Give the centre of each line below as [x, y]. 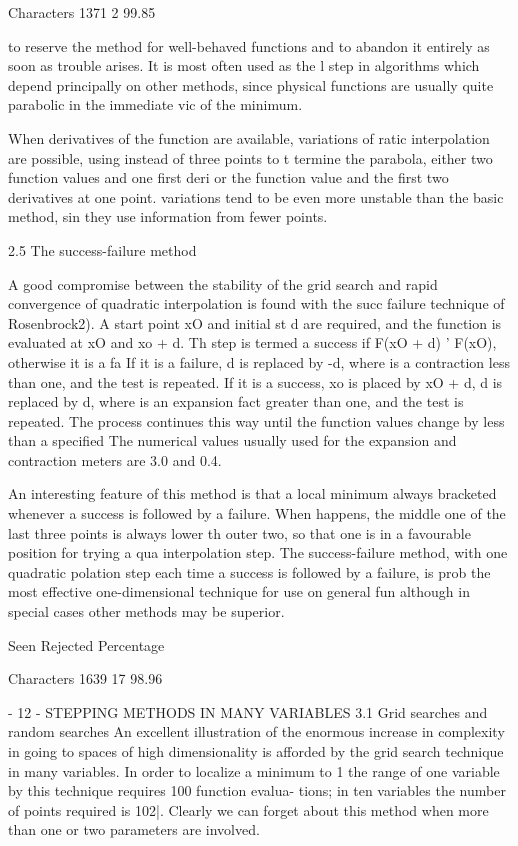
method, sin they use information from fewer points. [168, 216]
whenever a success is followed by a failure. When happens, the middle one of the [257, 513]
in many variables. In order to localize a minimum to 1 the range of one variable [254, 770]
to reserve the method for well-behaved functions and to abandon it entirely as [249, 45]
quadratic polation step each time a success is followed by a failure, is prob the [249, 571]
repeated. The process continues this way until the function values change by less [256, 420]
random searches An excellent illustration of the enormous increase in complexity [256, 731]
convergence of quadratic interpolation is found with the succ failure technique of [256, 303]
